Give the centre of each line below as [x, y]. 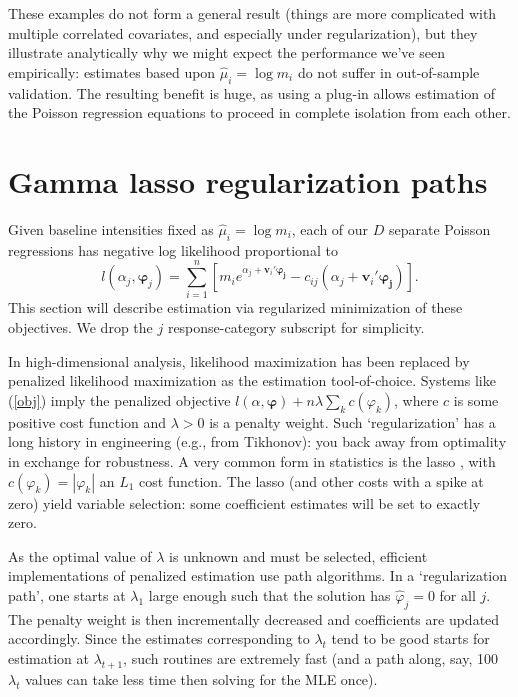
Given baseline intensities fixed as [111, 228]
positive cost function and [87, 421]
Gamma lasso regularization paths [248, 180]
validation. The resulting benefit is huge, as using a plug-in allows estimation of [252, 92]
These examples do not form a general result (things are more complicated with [252, 13]
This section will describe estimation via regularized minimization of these [235, 307]
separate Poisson [439, 228]
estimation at [48, 657]
